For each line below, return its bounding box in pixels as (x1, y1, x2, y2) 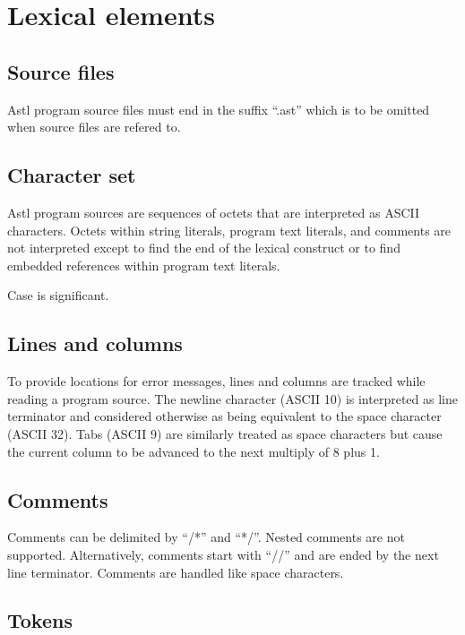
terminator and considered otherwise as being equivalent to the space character (7, 407, 442, 425)
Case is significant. (7, 286, 109, 305)
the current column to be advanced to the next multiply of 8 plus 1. (7, 442, 380, 460)
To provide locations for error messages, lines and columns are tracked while (7, 372, 426, 390)
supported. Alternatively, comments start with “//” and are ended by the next (7, 545, 439, 563)
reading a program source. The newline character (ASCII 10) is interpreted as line (7, 389, 458, 408)
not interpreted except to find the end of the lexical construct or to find (7, 238, 400, 257)
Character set (7, 161, 136, 189)
